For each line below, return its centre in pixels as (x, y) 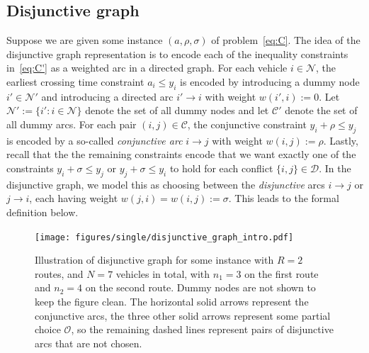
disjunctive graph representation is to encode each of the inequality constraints (177, 54)
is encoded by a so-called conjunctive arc (95, 140)
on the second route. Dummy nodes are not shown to (200, 287)
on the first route (282, 273)
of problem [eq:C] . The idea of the (286, 40)
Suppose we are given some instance (85, 40)
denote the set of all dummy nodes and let (177, 110)
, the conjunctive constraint (247, 124)
